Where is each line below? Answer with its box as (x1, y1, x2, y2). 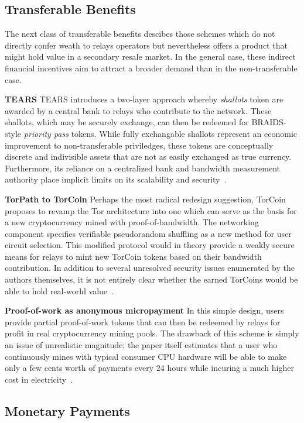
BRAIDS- (251, 116, 286, 128)
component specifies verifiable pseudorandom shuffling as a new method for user (5, 227, 292, 239)
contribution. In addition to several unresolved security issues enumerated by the (5, 262, 295, 274)
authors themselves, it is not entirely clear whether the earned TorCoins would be (5, 273, 298, 286)
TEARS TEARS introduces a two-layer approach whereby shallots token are (5, 93, 283, 105)
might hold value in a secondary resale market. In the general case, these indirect (5, 50, 296, 63)
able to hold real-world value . (5, 284, 114, 297)
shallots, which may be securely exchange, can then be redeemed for (5, 116, 249, 128)
